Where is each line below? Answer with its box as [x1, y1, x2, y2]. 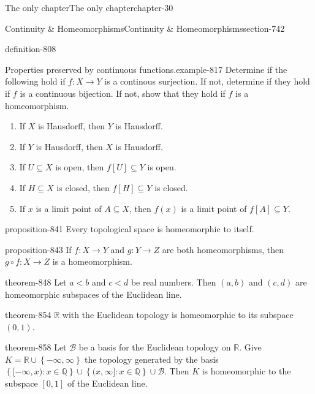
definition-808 [5, 42, 56, 55]
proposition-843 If [5, 243, 72, 256]
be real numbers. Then [131, 275, 216, 288]
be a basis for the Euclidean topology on [78, 341, 231, 354]
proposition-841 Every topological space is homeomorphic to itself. [5, 222, 254, 235]
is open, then [55, 161, 104, 173]
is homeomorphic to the [202, 365, 291, 377]
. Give [239, 341, 262, 354]
